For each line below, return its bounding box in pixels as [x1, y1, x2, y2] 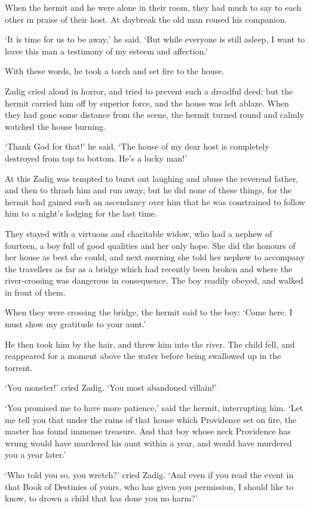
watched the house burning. [5, 120, 106, 132]
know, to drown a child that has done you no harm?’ [5, 492, 198, 504]
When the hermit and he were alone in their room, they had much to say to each [5, 1, 302, 13]
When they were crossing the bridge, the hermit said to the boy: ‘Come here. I [5, 306, 293, 318]
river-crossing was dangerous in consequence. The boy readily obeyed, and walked [5, 274, 303, 287]
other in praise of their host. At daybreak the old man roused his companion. [5, 13, 287, 25]
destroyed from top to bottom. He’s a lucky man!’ [5, 151, 187, 164]
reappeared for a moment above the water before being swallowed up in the [5, 349, 281, 362]
